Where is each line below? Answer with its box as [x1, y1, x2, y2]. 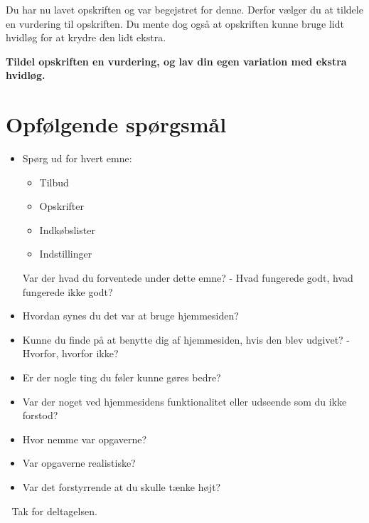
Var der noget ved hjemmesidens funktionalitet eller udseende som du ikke [22, 393, 347, 408]
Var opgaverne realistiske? [22, 455, 136, 470]
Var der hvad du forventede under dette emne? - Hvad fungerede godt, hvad [22, 270, 353, 285]
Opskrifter [39, 199, 84, 213]
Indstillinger [39, 246, 92, 261]
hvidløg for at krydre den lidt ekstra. [6, 30, 166, 45]
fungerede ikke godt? [22, 284, 113, 299]
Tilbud [39, 174, 69, 189]
